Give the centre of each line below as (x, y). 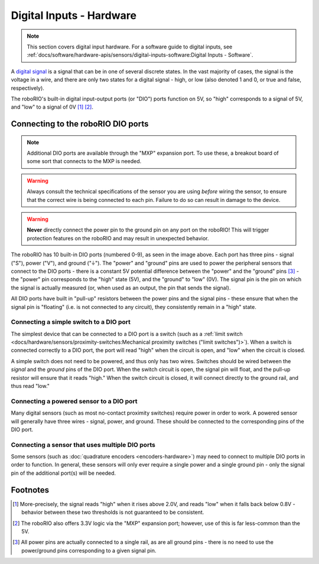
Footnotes (30, 490)
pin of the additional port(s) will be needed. (64, 473)
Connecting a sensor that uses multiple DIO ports (83, 445)
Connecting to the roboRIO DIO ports (80, 124)
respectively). (27, 88)
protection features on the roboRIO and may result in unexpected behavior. (118, 238)
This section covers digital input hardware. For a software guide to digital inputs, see (130, 47)
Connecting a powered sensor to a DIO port (74, 401)
